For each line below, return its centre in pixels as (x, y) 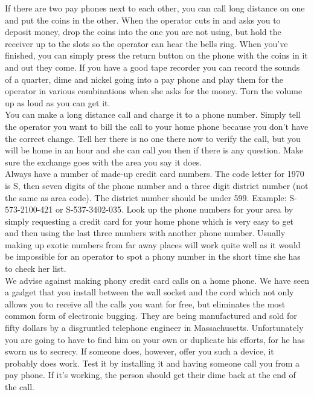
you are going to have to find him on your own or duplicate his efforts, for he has (155, 339)
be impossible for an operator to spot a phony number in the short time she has (153, 256)
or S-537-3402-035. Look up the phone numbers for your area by (174, 209)
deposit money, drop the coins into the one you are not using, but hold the (143, 32)
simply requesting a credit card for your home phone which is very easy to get (149, 221)
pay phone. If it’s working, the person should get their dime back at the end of (150, 375)
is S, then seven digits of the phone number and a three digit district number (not (157, 185)
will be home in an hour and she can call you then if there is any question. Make (154, 150)
